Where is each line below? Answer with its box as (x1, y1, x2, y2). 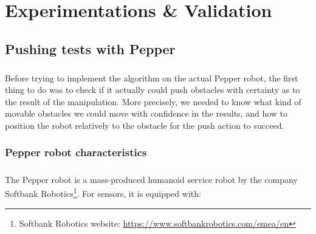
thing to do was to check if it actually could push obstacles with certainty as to (5, 83, 300, 96)
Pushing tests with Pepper (5, 39, 176, 58)
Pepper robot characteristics (5, 145, 147, 160)
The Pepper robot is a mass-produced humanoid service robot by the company (5, 173, 298, 185)
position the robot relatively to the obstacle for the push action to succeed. (5, 119, 284, 131)
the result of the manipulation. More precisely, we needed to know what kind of (5, 95, 301, 108)
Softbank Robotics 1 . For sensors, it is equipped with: (5, 185, 201, 199)
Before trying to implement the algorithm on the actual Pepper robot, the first (5, 71, 298, 84)
